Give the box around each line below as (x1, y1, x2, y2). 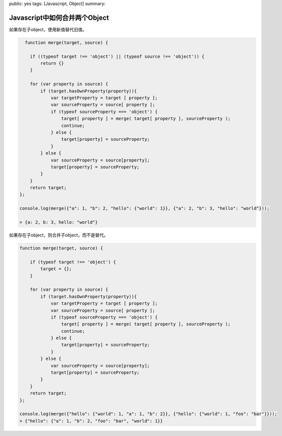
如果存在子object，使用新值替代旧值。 (9, 26, 87, 32)
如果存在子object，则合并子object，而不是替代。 (9, 232, 109, 238)
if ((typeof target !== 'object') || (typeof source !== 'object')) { (30, 53, 205, 59)
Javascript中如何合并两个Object (9, 13, 109, 22)
